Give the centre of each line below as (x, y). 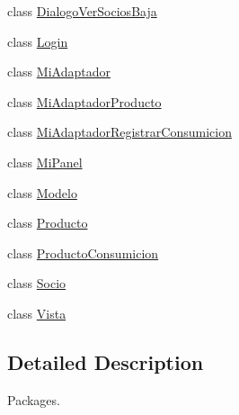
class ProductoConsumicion (83, 253)
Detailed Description (106, 361)
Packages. (34, 399)
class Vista (37, 313)
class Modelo (42, 192)
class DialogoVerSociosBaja (82, 11)
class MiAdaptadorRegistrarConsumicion (119, 132)
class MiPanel (45, 162)
